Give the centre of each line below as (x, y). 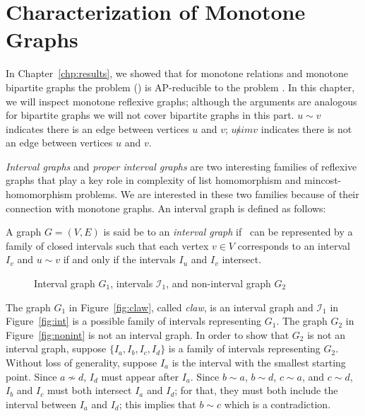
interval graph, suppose (56, 348)
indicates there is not (306, 128)
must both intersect (89, 390)
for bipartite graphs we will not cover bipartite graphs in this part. (150, 115)
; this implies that (157, 404)
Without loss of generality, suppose (82, 362)
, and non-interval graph (219, 283)
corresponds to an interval (294, 245)
